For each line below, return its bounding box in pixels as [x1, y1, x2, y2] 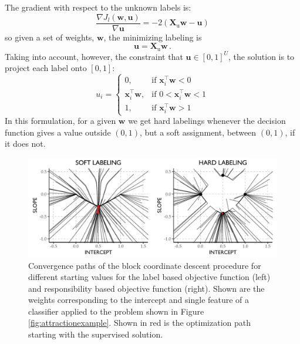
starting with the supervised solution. [28, 328, 163, 340]
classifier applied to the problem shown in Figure [28, 305, 204, 317]
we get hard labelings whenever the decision [128, 114, 286, 127]
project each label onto [5, 62, 87, 74]
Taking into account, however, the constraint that [5, 50, 183, 62]
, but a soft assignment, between [139, 126, 257, 138]
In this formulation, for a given [5, 114, 116, 127]
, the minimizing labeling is [103, 31, 202, 43]
